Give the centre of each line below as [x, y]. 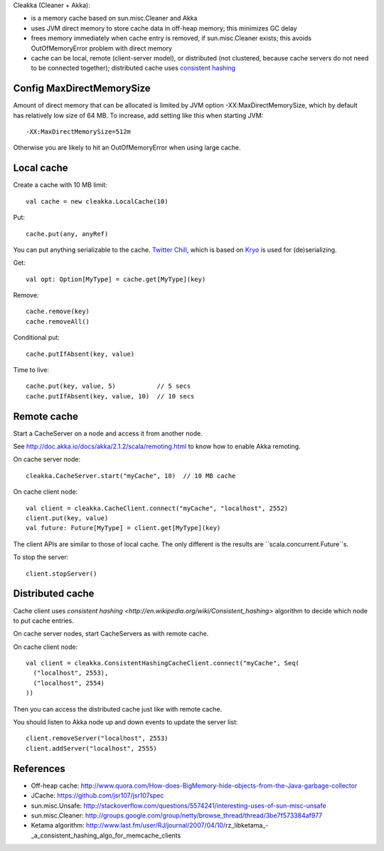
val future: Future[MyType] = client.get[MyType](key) [123, 528]
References [39, 768]
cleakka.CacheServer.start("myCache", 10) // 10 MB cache [131, 476]
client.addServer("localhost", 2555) [92, 748]
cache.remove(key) [58, 312]
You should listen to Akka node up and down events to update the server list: [126, 722]
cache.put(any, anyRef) [67, 234]
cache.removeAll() [58, 321]
